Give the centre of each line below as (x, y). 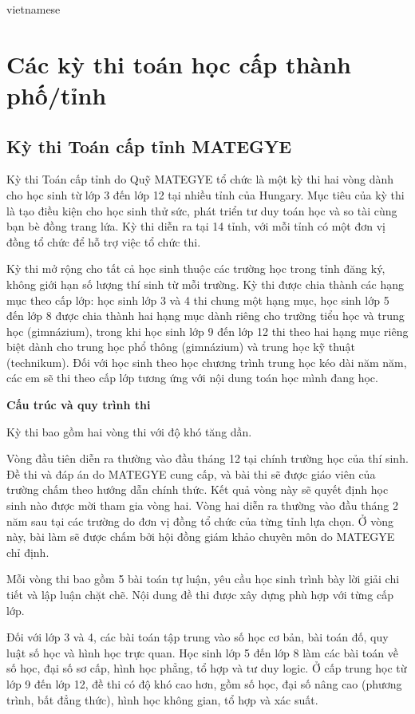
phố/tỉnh (57, 95)
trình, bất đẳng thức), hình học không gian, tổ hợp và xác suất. (162, 699)
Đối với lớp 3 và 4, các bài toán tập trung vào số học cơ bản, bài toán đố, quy (198, 637)
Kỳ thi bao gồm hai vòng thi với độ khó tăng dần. (129, 431)
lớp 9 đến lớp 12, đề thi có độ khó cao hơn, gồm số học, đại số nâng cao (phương (204, 683)
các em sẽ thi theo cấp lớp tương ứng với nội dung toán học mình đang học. (192, 378)
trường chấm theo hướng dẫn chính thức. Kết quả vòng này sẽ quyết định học (198, 489)
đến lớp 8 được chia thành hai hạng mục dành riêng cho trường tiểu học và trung (206, 316)
